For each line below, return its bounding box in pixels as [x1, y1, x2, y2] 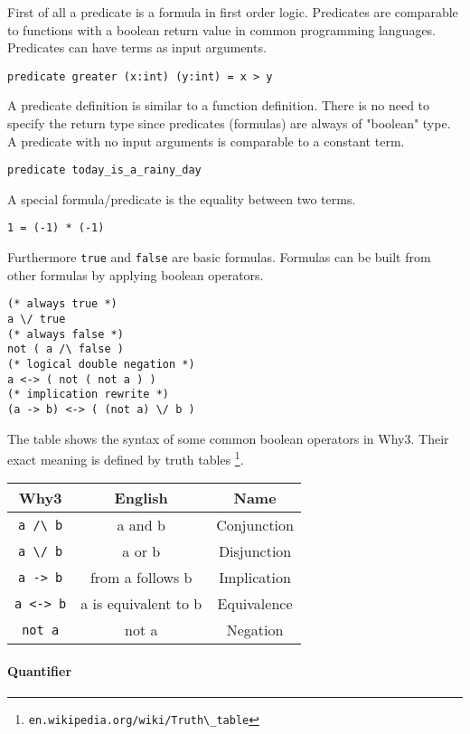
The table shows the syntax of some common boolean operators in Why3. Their [7, 428, 449, 447]
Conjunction [216, 514, 294, 536]
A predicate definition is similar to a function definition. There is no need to [7, 96, 430, 115]
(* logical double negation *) [7, 358, 195, 371]
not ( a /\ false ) [7, 343, 124, 356]
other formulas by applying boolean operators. [7, 265, 264, 284]
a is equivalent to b [80, 593, 202, 615]
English [114, 487, 168, 509]
